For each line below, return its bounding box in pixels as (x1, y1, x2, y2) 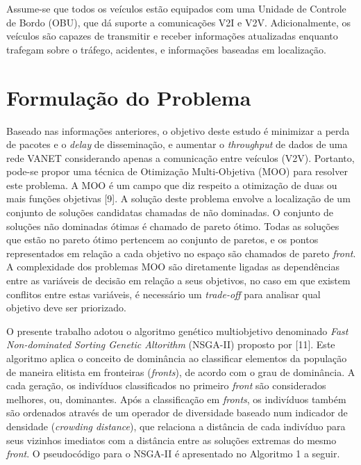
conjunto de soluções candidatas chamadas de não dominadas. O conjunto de (6, 205, 333, 220)
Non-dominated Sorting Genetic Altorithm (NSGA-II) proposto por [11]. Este (6, 337, 335, 352)
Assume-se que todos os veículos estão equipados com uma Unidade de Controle (6, 1, 346, 15)
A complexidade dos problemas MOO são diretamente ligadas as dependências (6, 259, 340, 274)
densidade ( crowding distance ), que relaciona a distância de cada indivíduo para (6, 418, 346, 433)
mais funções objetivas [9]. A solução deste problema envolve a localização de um (6, 191, 351, 206)
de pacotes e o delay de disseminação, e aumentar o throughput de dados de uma (6, 137, 348, 152)
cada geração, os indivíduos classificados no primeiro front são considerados (6, 378, 326, 393)
